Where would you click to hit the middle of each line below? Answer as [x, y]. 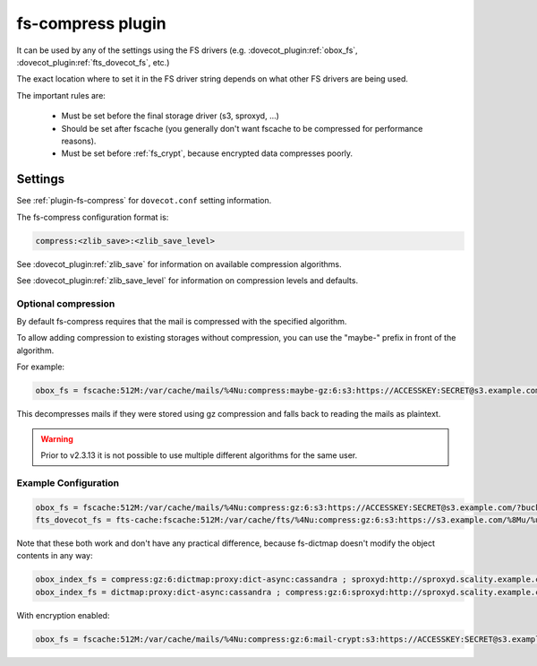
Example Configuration [68, 482]
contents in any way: [55, 556]
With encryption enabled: [63, 615]
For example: [41, 367]
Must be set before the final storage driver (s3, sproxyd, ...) [170, 116]
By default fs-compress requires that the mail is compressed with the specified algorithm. [182, 322]
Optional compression [66, 303]
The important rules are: [61, 95]
